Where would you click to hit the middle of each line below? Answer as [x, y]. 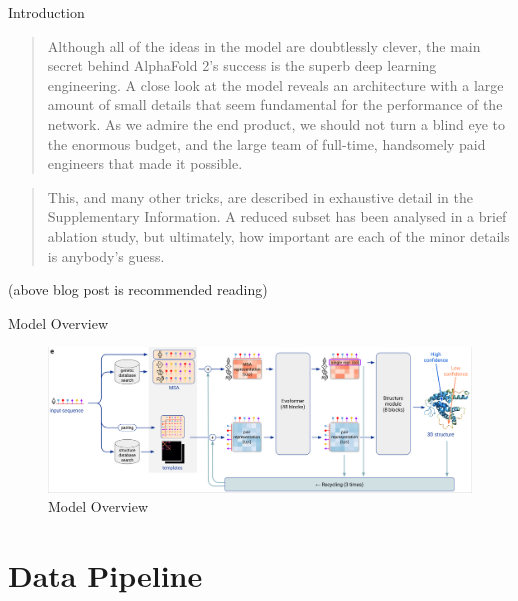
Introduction [46, 12]
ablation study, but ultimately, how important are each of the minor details [278, 235]
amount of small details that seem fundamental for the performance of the [275, 104]
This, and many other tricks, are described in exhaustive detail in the [260, 196]
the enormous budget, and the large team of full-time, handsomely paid [266, 143]
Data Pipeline [105, 575]
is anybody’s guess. [106, 255]
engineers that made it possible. [145, 163]
